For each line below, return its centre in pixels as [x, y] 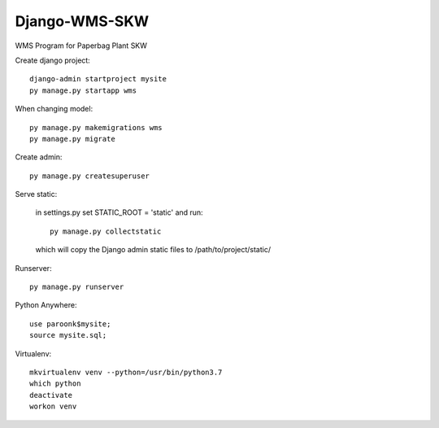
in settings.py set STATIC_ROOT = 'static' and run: [119, 212]
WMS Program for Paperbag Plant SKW [81, 46]
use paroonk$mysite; [70, 324]
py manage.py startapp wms [83, 90]
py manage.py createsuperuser [90, 176]
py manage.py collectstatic [106, 231]
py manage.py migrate [72, 139]
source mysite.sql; [68, 335]
